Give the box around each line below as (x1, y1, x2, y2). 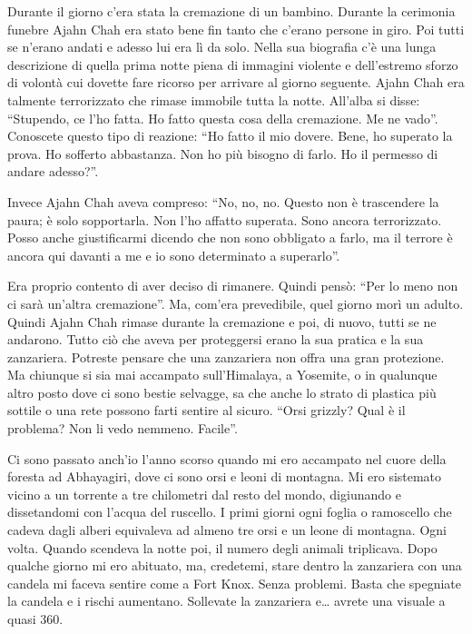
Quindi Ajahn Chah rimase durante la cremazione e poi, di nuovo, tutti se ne (7, 312, 437, 331)
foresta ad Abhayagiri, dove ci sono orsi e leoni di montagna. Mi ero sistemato (7, 467, 442, 486)
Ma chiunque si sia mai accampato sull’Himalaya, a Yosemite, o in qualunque (7, 365, 438, 384)
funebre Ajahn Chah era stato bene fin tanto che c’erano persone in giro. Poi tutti (7, 19, 465, 38)
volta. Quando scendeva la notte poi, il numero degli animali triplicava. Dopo (7, 538, 438, 557)
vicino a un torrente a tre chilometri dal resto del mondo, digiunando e (7, 484, 401, 503)
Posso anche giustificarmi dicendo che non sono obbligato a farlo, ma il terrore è (7, 228, 453, 247)
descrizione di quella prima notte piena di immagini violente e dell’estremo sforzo (7, 54, 458, 74)
